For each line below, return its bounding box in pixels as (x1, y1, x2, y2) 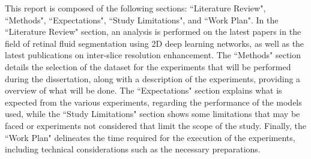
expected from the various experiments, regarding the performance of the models (5, 95, 302, 108)
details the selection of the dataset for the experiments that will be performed (5, 60, 291, 73)
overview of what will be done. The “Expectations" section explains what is (5, 84, 282, 97)
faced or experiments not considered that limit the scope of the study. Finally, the (5, 119, 306, 131)
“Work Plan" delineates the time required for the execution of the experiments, (5, 131, 295, 143)
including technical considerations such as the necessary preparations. (5, 143, 261, 155)
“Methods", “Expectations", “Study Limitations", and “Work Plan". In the (5, 13, 279, 26)
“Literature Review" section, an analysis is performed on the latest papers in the (5, 25, 301, 38)
